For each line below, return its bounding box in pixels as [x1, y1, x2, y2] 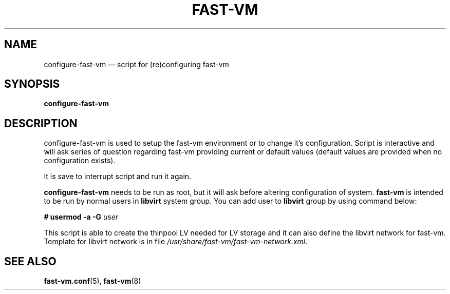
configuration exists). [44, 156, 116, 165]
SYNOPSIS [4, 77, 60, 91]
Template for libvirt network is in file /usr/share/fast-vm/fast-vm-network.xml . [44, 237, 308, 246]
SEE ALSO [4, 254, 57, 268]
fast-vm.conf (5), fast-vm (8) [44, 277, 141, 286]
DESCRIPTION [4, 116, 78, 130]
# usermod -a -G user [44, 212, 118, 222]
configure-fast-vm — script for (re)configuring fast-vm [44, 60, 229, 69]
